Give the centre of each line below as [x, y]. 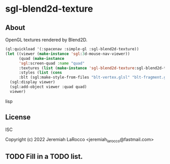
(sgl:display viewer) [33, 82]
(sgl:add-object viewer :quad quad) [48, 87]
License [18, 117]
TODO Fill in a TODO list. [44, 156]
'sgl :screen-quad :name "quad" [52, 63]
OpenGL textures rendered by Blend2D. [46, 40]
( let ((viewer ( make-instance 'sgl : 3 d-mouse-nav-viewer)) [68, 54]
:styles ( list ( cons [40, 73]
